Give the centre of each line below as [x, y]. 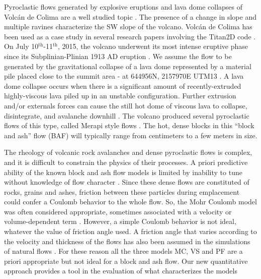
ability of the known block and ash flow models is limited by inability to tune [123, 172]
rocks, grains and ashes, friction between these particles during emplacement [122, 191]
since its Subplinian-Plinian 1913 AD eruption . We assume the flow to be [118, 56]
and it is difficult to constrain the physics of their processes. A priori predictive [126, 162]
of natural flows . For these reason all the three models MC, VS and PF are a [123, 251]
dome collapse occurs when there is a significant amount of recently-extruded [123, 86]
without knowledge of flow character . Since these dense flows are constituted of [127, 182]
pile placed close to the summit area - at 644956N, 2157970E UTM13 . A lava [124, 76]
